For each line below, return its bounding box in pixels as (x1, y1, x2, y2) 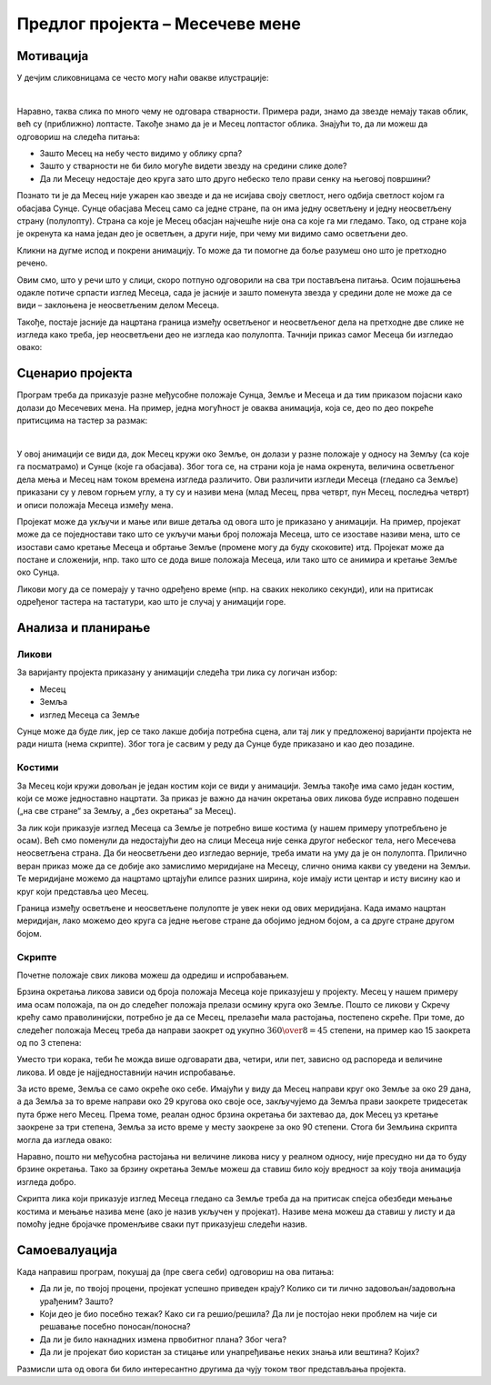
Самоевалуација (16, 1242, 118, 1258)
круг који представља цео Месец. (16, 886, 149, 897)
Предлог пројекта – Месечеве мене (16, 14, 302, 34)
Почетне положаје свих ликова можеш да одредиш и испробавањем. (16, 969, 289, 980)
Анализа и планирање (16, 620, 151, 636)
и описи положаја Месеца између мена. (16, 499, 174, 510)
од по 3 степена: (16, 1037, 82, 1048)
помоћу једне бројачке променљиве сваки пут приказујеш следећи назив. (16, 1219, 308, 1229)
